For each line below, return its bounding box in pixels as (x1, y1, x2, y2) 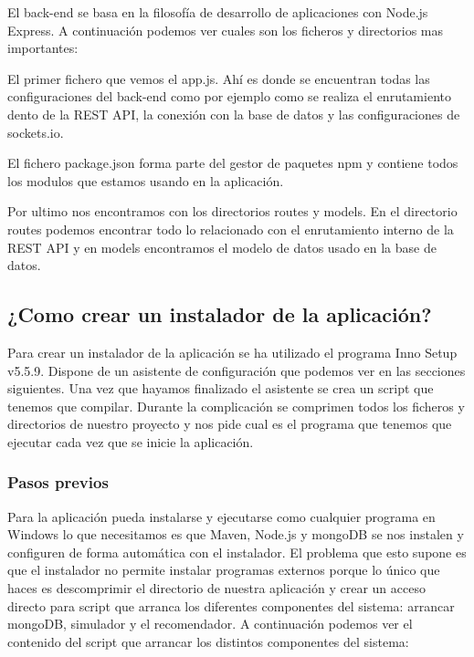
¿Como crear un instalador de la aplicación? (7, 300, 432, 328)
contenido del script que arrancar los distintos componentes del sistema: (7, 631, 409, 651)
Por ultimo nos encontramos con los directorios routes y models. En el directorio (7, 202, 458, 221)
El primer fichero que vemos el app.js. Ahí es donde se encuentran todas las (7, 68, 430, 88)
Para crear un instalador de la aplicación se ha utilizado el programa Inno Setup (7, 342, 458, 361)
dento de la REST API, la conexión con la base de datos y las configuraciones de (7, 104, 460, 123)
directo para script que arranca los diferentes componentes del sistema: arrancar (7, 596, 455, 615)
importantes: (7, 38, 79, 57)
